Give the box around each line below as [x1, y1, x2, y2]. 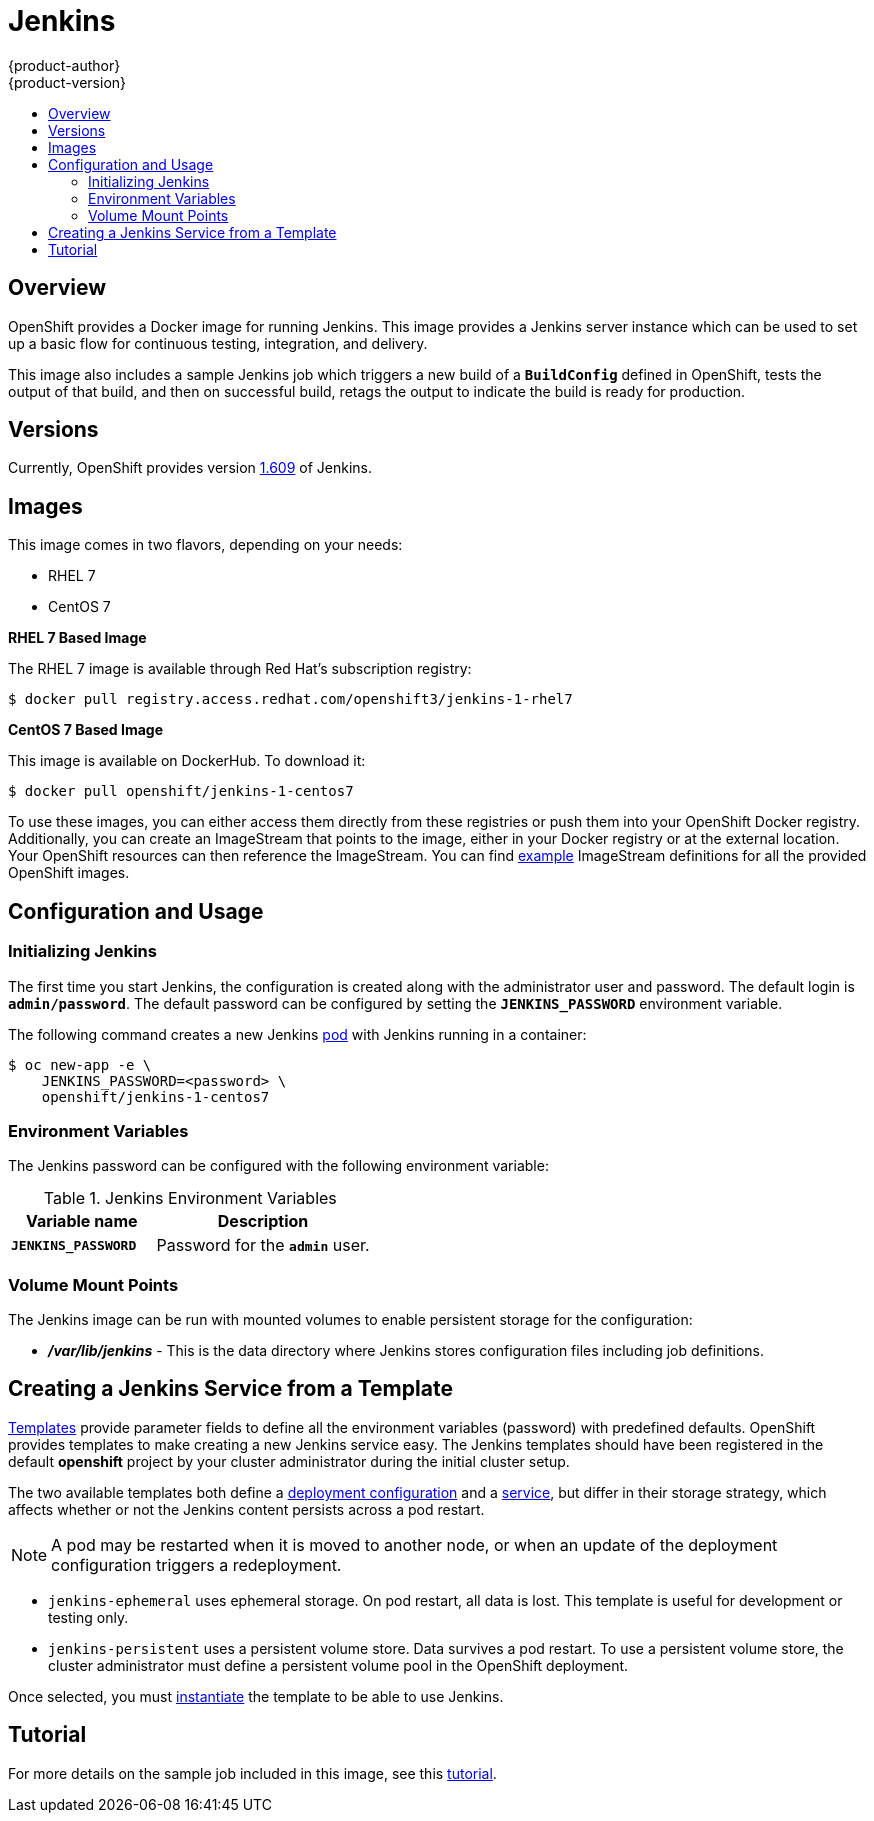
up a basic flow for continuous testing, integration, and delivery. [8, 334, 428, 352]
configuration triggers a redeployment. [51, 1554, 342, 1575]
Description [217, 1211, 309, 1232]
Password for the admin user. [156, 1235, 370, 1256]
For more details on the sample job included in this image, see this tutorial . [8, 1764, 497, 1782]
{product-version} [8, 73, 127, 91]
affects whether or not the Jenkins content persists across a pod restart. [8, 1500, 485, 1518]
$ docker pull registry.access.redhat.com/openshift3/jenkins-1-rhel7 [8, 691, 573, 708]
